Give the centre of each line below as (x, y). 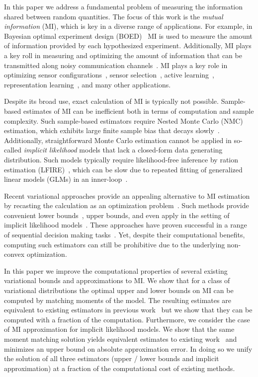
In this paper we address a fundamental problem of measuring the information (124, 6)
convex (14, 254)
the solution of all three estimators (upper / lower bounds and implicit (112, 358)
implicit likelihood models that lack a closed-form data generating (123, 150)
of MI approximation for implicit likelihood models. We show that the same (119, 329)
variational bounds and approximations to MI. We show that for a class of (117, 280)
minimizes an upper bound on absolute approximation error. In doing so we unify (128, 348)
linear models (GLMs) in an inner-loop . (66, 179)
